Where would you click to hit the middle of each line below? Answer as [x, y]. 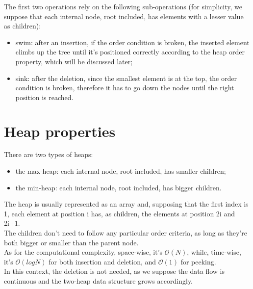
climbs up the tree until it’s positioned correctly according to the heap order [130, 52]
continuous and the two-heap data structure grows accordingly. [99, 281]
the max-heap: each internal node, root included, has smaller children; [121, 171]
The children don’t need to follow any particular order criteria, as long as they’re [126, 233]
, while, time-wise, [214, 252]
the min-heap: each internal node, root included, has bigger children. [118, 187]
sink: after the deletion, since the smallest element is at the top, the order [126, 78]
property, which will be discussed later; [74, 61]
